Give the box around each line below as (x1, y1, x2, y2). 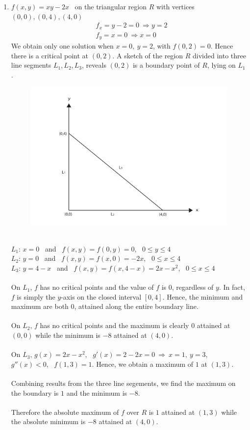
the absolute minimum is (11, 416, 86, 427)
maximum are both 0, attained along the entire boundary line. (11, 301, 199, 311)
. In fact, (219, 282, 245, 292)
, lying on (207, 60, 236, 70)
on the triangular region (75, 1, 147, 11)
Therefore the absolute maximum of (11, 406, 119, 417)
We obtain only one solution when (11, 41, 114, 51)
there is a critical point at (11, 50, 89, 60)
